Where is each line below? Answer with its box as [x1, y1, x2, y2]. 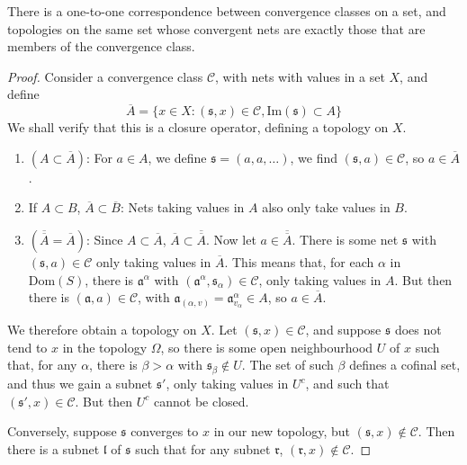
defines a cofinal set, [349, 355, 461, 374]
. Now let [205, 229, 256, 248]
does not [394, 320, 442, 339]
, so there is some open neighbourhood [160, 337, 373, 356]
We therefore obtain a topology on [7, 320, 197, 339]
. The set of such [241, 355, 334, 374]
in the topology [62, 337, 148, 356]
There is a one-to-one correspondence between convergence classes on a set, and [7, 2, 446, 20]
